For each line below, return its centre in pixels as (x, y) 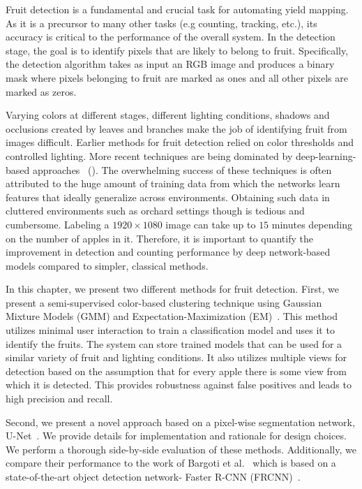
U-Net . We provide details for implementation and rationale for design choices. (176, 436)
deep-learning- (326, 155)
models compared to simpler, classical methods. (107, 265)
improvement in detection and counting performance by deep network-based (168, 252)
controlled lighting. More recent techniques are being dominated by (149, 155)
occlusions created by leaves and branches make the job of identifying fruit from (176, 128)
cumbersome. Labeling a (58, 224)
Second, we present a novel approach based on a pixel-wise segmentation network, (180, 422)
